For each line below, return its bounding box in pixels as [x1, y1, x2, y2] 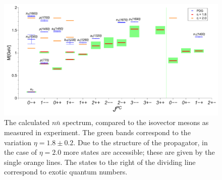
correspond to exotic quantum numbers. [4, 166, 128, 177]
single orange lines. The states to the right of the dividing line [4, 156, 196, 167]
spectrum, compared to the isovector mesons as [63, 117, 209, 128]
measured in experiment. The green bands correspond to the [4, 127, 191, 138]
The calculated [4, 117, 50, 128]
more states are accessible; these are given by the [63, 147, 215, 157]
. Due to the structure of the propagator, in [73, 137, 208, 147]
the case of [4, 147, 37, 157]
